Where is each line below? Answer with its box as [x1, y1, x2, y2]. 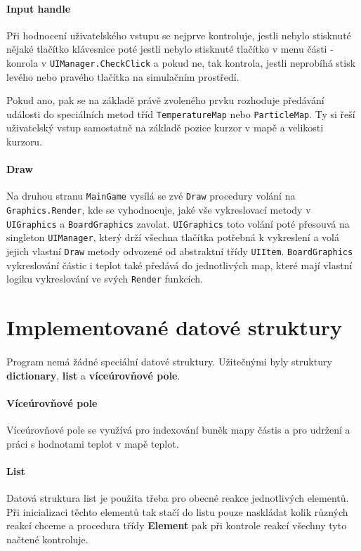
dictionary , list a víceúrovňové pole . [6, 368, 180, 382]
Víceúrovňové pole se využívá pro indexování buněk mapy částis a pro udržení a [6, 422, 350, 436]
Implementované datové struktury [6, 313, 343, 342]
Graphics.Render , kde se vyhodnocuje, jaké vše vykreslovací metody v [6, 202, 311, 217]
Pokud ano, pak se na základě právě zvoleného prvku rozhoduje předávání [6, 93, 324, 108]
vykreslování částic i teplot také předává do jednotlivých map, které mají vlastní [6, 257, 353, 272]
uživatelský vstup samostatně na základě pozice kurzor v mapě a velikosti [6, 120, 324, 135]
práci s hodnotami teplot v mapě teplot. [6, 436, 179, 450]
